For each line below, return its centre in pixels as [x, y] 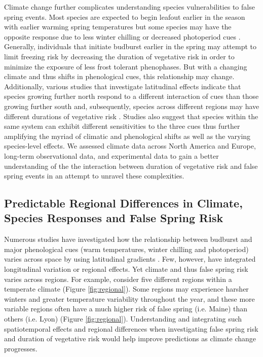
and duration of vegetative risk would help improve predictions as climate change [130, 338]
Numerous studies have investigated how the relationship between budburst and [128, 239]
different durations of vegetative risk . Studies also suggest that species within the [131, 116]
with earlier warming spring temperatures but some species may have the [118, 27]
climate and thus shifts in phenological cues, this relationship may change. [119, 76]
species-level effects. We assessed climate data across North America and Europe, [130, 146]
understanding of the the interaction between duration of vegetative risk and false [131, 166]
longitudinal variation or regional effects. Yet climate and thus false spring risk [126, 269]
